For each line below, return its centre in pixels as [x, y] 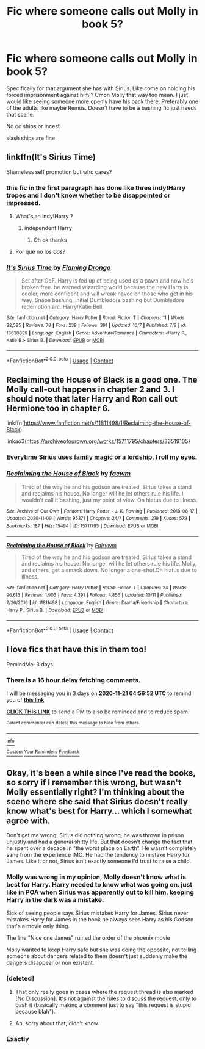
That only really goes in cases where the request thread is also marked [104, 992]
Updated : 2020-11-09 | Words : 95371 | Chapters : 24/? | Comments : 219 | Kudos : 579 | [99, 519]
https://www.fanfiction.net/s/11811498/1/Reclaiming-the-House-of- [107, 423]
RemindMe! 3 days [30, 664]
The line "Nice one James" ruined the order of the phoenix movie [88, 938]
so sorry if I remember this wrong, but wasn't [94, 782]
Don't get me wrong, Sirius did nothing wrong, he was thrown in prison [95, 835]
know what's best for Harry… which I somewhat [99, 811]
